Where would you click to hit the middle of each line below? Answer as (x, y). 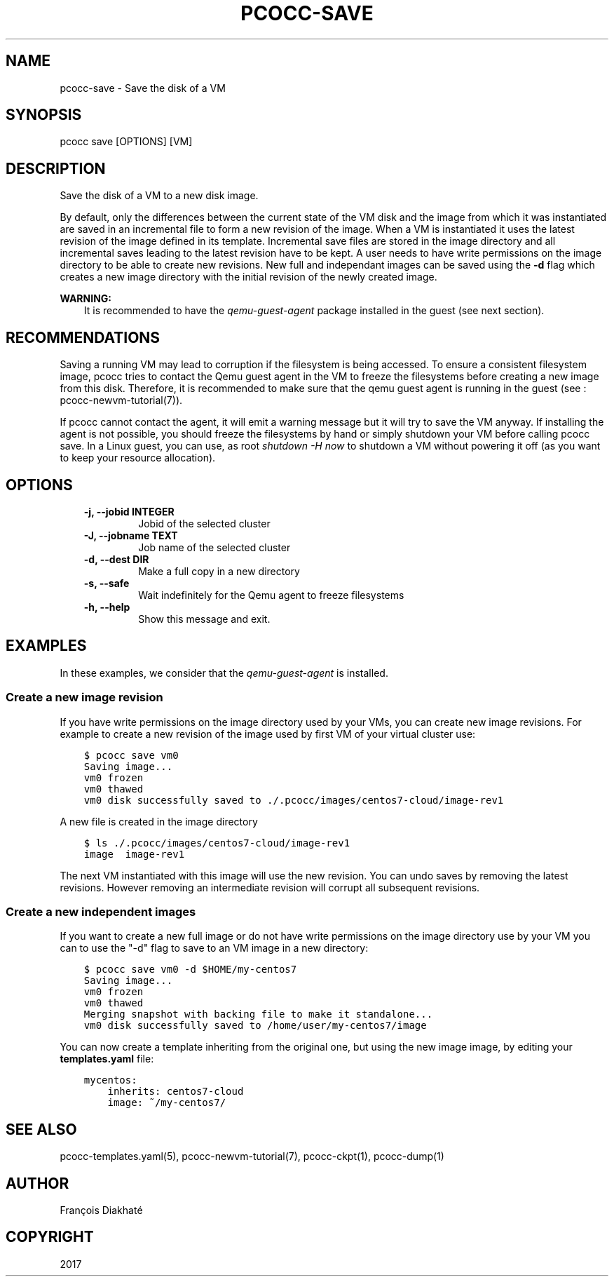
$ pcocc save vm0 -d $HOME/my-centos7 (190, 970)
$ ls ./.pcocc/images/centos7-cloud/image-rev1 (217, 843)
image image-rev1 (134, 854)
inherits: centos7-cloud (176, 1092)
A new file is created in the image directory (159, 821)
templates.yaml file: (107, 1059)
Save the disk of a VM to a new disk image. (159, 196)
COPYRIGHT (50, 1237)
